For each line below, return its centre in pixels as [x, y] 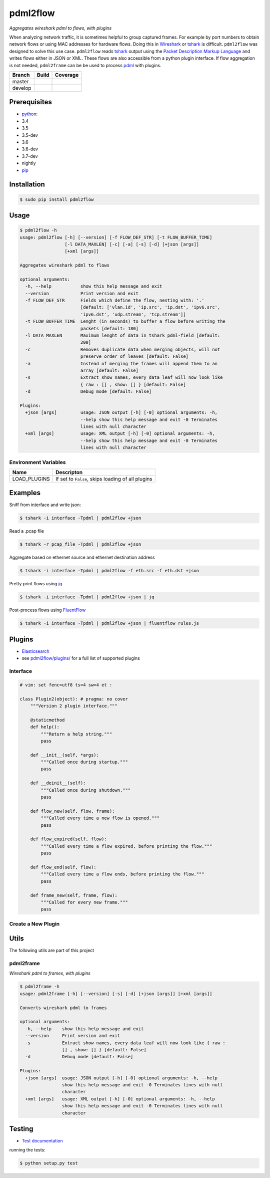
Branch [21, 75]
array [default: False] [109, 370]
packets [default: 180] [109, 328]
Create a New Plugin [34, 923]
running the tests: [27, 1150]
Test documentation [42, 1141]
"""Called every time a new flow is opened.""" [100, 818]
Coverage [67, 75]
